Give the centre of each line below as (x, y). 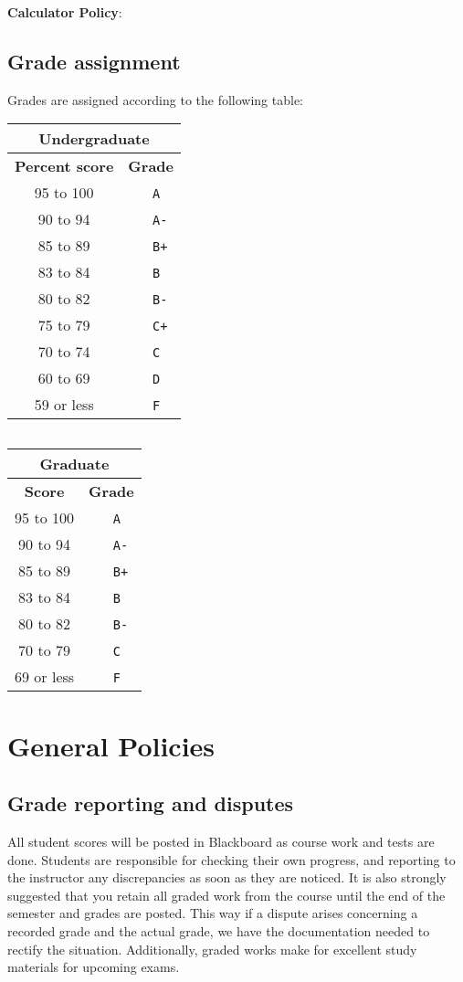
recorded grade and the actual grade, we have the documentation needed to (219, 930)
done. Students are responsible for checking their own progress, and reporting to (231, 859)
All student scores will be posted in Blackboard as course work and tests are (221, 841)
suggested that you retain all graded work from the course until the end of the (226, 895)
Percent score (64, 166)
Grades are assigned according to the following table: (156, 99)
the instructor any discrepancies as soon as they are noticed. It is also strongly (227, 877)
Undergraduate (94, 139)
